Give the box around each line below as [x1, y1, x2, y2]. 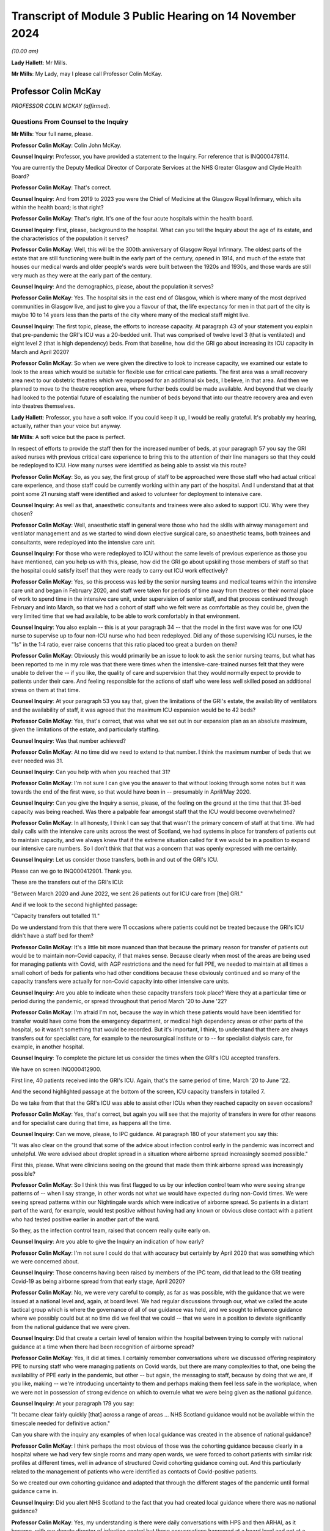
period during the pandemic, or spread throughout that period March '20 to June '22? [11, 997, 227, 1004]
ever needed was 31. [11, 757, 64, 764]
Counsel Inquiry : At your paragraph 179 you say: [11, 1399, 134, 1407]
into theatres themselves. [11, 402, 76, 410]
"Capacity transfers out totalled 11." [11, 912, 100, 920]
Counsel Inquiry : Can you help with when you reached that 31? [11, 768, 170, 775]
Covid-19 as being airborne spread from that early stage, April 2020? [11, 1277, 186, 1285]
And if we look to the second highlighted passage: [11, 901, 137, 909]
